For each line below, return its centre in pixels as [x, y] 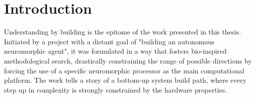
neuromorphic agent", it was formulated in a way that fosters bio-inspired [115, 51]
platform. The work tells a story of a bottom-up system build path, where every [125, 80]
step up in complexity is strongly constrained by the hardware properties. [116, 89]
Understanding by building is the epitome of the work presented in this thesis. [123, 32]
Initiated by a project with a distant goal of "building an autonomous [109, 41]
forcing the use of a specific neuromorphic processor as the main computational [124, 70]
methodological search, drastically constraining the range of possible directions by [128, 60]
